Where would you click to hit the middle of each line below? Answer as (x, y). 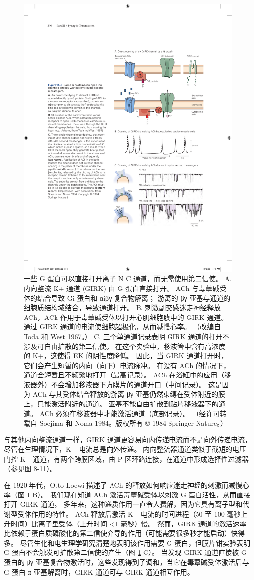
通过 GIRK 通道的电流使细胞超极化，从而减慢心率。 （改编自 (122, 327)
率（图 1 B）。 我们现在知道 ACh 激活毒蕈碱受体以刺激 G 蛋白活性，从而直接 (127, 494)
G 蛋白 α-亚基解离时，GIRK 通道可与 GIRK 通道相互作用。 (99, 571)
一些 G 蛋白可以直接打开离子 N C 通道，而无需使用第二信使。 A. (128, 278)
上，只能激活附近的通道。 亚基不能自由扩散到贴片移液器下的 (121, 404)
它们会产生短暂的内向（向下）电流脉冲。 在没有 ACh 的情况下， (127, 365)
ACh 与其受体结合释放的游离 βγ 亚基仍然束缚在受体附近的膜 (129, 394)
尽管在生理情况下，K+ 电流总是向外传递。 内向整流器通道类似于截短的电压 (125, 449)
